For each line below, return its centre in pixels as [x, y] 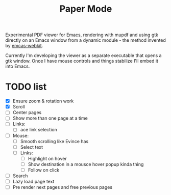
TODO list [26, 87]
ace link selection [39, 130]
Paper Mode [86, 9]
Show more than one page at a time [50, 118]
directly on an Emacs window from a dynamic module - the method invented [86, 40]
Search [20, 176]
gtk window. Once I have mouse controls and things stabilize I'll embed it [82, 61]
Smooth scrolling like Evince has [54, 141]
